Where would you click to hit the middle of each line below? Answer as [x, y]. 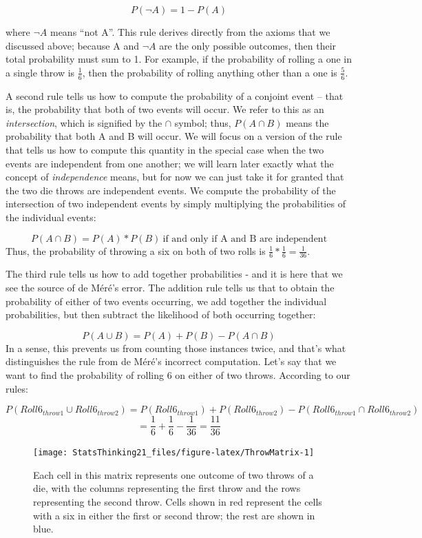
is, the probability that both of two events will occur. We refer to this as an [165, 109]
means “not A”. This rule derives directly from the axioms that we [190, 32]
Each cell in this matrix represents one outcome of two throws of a [173, 474]
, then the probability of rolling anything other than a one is [210, 72]
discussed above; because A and [72, 45]
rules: [17, 388]
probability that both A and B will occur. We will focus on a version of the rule [174, 136]
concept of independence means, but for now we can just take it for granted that [175, 177]
